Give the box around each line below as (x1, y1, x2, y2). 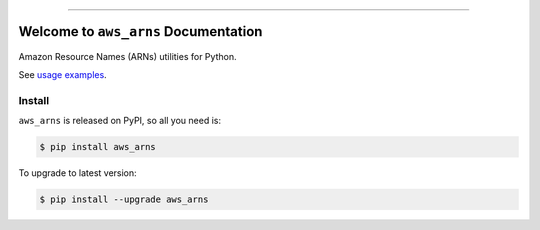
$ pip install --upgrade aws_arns (39, 194, 209, 205)
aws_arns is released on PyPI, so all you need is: (18, 115, 222, 127)
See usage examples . (18, 68, 107, 80)
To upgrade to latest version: (18, 167, 137, 179)
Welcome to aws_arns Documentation (18, 23, 263, 40)
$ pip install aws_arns (39, 141, 157, 153)
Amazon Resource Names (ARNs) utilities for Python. (18, 50, 237, 62)
